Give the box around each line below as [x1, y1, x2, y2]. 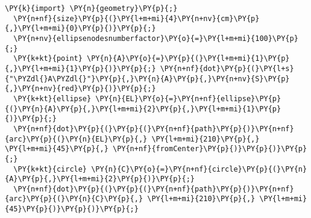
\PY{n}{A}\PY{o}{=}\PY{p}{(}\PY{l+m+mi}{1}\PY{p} [87, 54, 290, 63]
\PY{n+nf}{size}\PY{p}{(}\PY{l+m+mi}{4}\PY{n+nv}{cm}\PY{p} [13, 14, 260, 23]
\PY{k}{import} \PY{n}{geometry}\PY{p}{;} [5, 4, 178, 13]
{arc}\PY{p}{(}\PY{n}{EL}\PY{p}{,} [5, 134, 148, 143]
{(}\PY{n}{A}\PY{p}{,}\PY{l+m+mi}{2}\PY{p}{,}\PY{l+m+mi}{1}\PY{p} [5, 104, 281, 113]
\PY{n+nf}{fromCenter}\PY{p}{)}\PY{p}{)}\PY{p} [112, 145, 307, 154]
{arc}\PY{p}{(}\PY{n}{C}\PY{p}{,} [5, 195, 143, 204]
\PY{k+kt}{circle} [13, 164, 87, 173]
